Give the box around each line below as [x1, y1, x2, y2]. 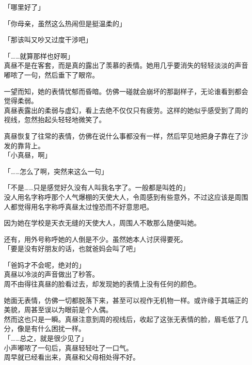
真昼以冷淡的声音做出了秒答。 [4, 269, 99, 279]
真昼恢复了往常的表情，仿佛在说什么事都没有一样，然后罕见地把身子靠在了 [4, 130, 241, 141]
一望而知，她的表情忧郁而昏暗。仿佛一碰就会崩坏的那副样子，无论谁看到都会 [4, 86, 248, 96]
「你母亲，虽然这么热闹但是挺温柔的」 [4, 18, 126, 28]
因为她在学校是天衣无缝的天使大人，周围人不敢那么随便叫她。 [4, 218, 201, 228]
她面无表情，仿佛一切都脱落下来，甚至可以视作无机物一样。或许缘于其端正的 [4, 295, 248, 305]
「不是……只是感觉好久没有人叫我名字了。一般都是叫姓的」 [4, 182, 189, 192]
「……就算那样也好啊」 [4, 50, 74, 61]
